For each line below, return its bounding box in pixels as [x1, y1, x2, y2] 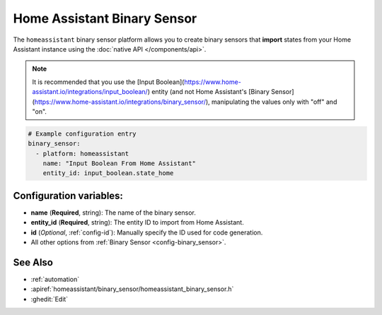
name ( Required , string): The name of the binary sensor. [30, 208, 196, 217]
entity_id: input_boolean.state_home [42, 170, 174, 177]
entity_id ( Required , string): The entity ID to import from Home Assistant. [30, 218, 244, 227]
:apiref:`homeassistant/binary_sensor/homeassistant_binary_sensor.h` [30, 285, 234, 293]
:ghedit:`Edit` [30, 295, 69, 303]
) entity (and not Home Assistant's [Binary [147, 88, 270, 96]
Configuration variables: [13, 189, 124, 201]
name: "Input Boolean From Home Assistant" [42, 160, 196, 167]
